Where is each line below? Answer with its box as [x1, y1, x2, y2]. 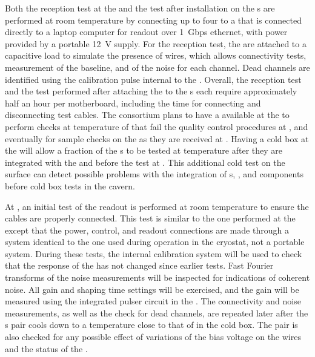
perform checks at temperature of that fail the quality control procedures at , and [5, 120, 308, 133]
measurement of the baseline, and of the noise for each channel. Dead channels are [5, 61, 310, 73]
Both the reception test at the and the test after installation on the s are [5, 2, 275, 14]
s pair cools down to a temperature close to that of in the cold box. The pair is [5, 318, 298, 331]
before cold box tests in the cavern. [5, 179, 135, 192]
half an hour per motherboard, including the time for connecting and [5, 96, 261, 109]
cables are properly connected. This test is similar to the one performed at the [5, 212, 296, 224]
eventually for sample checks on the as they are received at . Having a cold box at [5, 132, 309, 145]
